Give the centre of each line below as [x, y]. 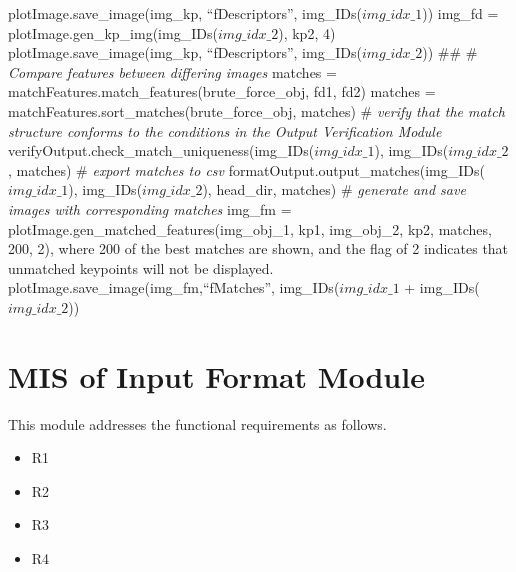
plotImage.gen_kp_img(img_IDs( [113, 32]
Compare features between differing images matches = [172, 71]
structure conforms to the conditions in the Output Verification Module [225, 130]
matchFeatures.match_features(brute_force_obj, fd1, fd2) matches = [222, 91]
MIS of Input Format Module [216, 375]
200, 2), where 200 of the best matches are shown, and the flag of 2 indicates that [258, 248]
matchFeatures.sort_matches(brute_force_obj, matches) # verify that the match [256, 110]
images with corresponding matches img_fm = [150, 208]
